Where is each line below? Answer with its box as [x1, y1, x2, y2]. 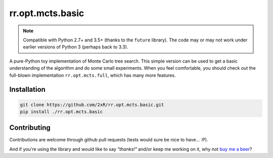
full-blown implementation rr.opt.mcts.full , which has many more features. [9, 72, 176, 78]
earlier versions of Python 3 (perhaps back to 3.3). [23, 44, 128, 50]
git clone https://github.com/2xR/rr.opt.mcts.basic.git [20, 101, 164, 108]
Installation [9, 85, 45, 94]
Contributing [9, 124, 51, 132]
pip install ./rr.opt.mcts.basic [20, 109, 103, 115]
